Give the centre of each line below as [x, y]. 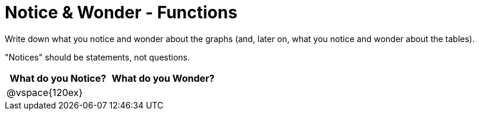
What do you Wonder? [163, 78]
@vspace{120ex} [45, 92]
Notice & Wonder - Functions [121, 12]
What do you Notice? [58, 78]
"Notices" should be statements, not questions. [98, 57]
